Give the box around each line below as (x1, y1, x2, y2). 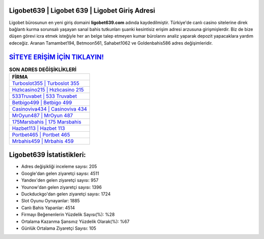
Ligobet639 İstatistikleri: (9, 151, 86, 159)
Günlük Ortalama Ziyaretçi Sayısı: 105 (21, 225, 96, 231)
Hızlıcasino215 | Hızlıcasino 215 (12, 86, 84, 93)
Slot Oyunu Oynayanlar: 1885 (21, 198, 80, 204)
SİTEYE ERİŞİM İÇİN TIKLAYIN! (9, 53, 104, 61)
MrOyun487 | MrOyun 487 (12, 112, 73, 119)
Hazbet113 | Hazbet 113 (12, 125, 66, 132)
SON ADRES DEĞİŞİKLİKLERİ (9, 66, 77, 73)
